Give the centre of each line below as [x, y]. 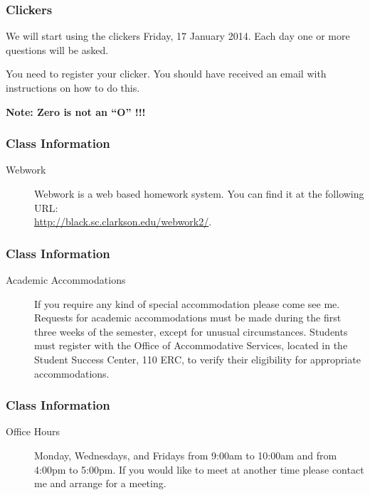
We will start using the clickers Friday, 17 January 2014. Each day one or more [178, 36]
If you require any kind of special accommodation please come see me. [187, 303]
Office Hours [33, 431]
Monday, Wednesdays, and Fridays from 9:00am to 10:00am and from [186, 455]
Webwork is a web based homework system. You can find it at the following [199, 193]
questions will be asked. [57, 49]
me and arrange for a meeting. [100, 483]
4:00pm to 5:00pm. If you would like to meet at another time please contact [199, 469]
